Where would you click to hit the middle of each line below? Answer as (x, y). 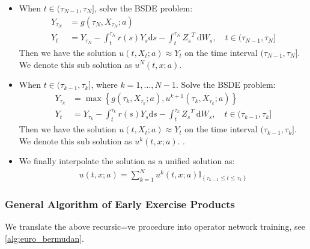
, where (104, 85)
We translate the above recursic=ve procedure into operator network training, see (155, 226)
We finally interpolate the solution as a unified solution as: (127, 161)
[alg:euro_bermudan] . (44, 238)
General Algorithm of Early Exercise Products (120, 204)
